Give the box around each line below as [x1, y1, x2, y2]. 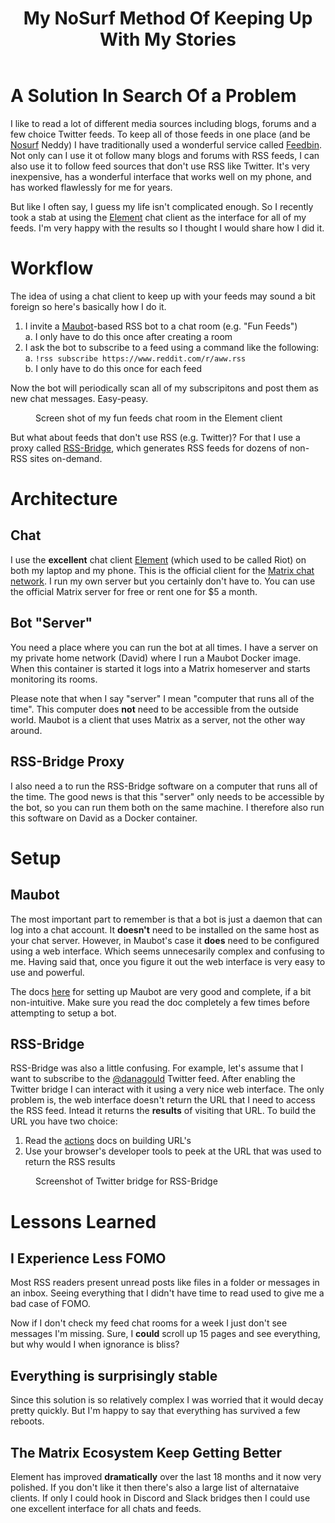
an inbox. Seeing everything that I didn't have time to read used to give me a [10, 1287, 325, 1299]
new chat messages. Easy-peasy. [10, 392, 149, 404]
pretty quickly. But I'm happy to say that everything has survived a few [10, 1405, 301, 1417]
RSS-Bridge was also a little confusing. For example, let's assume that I [10, 1062, 304, 1074]
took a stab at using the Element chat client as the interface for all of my [10, 211, 307, 223]
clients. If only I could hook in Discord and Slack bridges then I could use [10, 1492, 311, 1504]
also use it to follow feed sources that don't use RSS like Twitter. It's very [10, 160, 310, 172]
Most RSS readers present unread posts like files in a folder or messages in [10, 1277, 320, 1289]
